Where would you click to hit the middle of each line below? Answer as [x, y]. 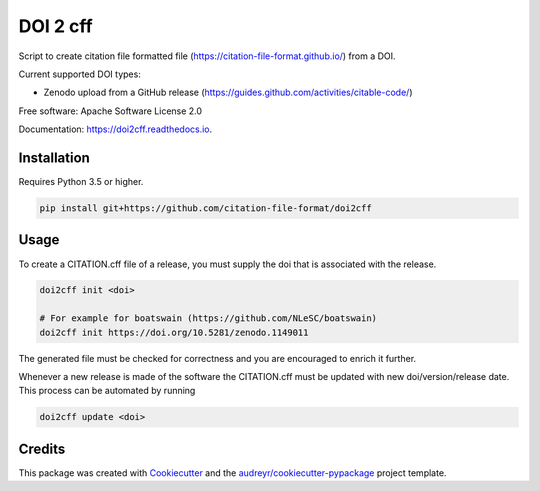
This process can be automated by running [107, 391]
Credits [42, 448]
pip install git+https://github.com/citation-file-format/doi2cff [205, 208]
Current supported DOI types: [80, 74]
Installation [54, 157]
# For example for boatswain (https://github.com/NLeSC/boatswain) [208, 318]
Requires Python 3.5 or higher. [81, 182]
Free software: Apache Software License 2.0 [110, 111]
